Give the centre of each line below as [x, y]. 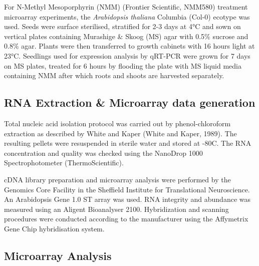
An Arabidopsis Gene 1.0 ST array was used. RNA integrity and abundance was [127, 199]
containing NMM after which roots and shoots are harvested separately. [114, 75]
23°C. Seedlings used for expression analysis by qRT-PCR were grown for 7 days [127, 55]
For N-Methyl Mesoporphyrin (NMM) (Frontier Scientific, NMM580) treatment [126, 7]
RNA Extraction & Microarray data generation [130, 102]
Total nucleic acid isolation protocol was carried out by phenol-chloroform [117, 123]
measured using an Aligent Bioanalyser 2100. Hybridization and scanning [116, 209]
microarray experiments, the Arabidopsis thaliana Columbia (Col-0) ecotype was [127, 16]
